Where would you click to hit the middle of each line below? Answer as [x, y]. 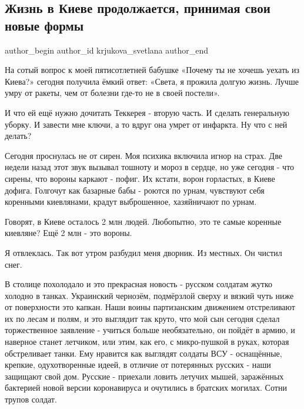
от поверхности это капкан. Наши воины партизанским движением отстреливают [150, 307]
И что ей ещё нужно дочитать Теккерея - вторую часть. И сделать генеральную [147, 112]
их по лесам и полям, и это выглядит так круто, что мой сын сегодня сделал [142, 318]
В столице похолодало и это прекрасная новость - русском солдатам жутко [138, 284]
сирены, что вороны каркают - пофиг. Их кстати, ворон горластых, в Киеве [140, 178]
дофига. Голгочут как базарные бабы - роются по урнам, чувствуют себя [135, 190]
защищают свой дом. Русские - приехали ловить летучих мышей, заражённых [144, 376]
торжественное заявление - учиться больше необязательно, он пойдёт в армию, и [150, 330]
